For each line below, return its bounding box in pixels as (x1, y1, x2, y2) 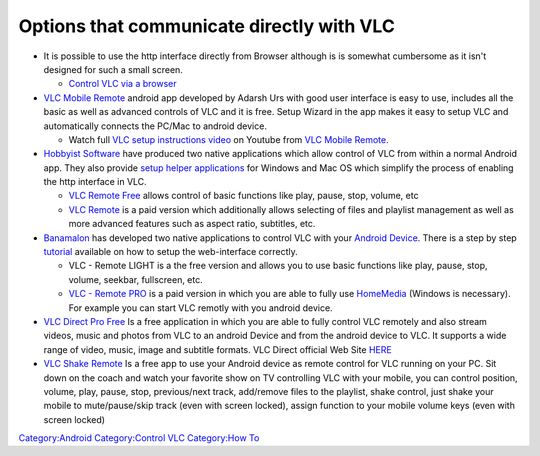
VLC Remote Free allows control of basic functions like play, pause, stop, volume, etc (68, 190, 419, 202)
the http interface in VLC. (43, 176, 147, 188)
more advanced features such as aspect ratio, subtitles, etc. (68, 218, 316, 230)
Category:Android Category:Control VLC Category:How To (18, 432, 260, 444)
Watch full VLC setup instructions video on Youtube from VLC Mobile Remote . (68, 133, 389, 145)
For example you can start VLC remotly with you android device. (68, 301, 334, 314)
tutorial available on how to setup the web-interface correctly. (43, 246, 299, 258)
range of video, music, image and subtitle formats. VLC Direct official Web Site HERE (43, 343, 392, 355)
